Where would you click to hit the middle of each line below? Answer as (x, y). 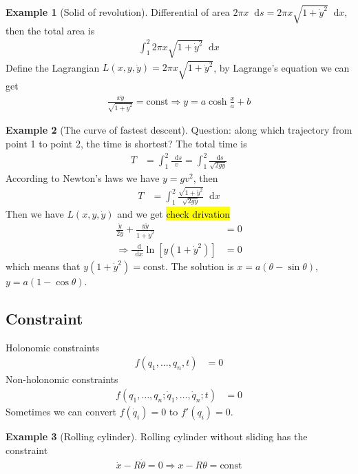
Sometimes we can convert (61, 411)
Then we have (35, 213)
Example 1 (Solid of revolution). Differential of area (118, 11)
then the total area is (50, 30)
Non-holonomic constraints (62, 379)
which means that (43, 266)
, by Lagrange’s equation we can (282, 67)
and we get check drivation (174, 213)
